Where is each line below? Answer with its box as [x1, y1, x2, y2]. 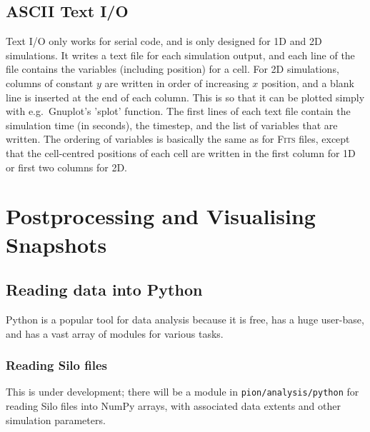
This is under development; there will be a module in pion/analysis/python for [6, 384, 359, 399]
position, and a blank [261, 75, 354, 90]
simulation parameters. [6, 412, 106, 427]
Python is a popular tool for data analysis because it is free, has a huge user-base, [6, 311, 364, 326]
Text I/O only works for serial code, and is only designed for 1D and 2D [6, 34, 322, 49]
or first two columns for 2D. [6, 159, 128, 174]
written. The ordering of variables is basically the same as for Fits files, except [6, 131, 350, 146]
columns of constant [6, 75, 94, 90]
